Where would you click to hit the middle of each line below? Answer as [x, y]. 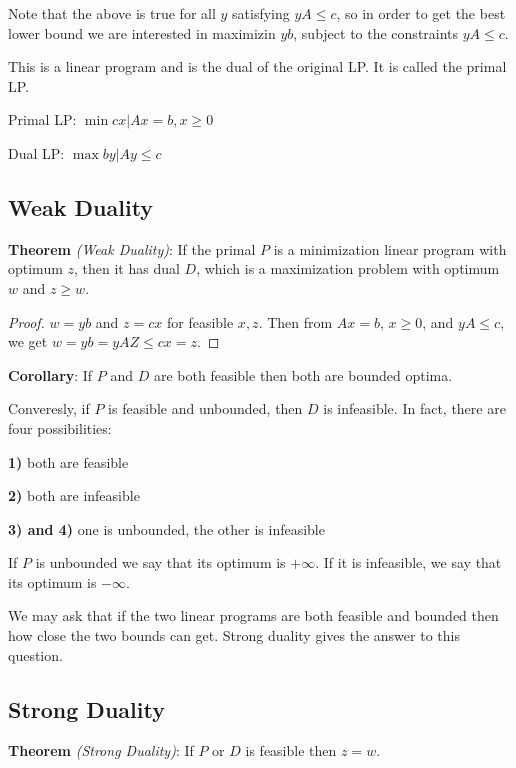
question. [35, 654]
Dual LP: [36, 152]
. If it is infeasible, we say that [408, 562]
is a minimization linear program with [390, 248]
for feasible [200, 321]
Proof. [26, 321]
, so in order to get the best [421, 13]
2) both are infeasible [74, 495]
